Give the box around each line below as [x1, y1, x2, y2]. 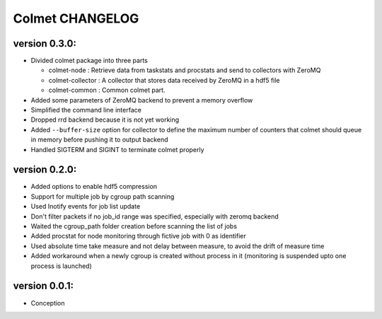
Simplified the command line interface [30, 106, 141, 115]
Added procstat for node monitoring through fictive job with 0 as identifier [30, 232, 247, 240]
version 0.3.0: [13, 37, 77, 50]
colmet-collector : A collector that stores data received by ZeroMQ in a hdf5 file [48, 76, 280, 84]
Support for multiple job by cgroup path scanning [30, 192, 175, 201]
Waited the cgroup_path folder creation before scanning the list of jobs [30, 222, 237, 231]
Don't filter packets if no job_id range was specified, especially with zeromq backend [30, 212, 279, 221]
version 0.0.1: [13, 280, 74, 292]
